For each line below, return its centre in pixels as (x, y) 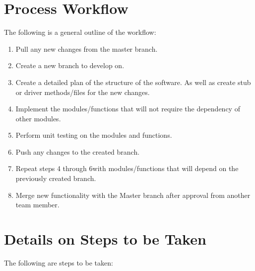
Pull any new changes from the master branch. (87, 48)
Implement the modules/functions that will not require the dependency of (128, 109)
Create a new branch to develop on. (70, 65)
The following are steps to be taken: (59, 262)
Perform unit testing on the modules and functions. (94, 135)
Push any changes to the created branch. (78, 151)
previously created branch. (56, 178)
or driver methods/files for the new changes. (83, 92)
